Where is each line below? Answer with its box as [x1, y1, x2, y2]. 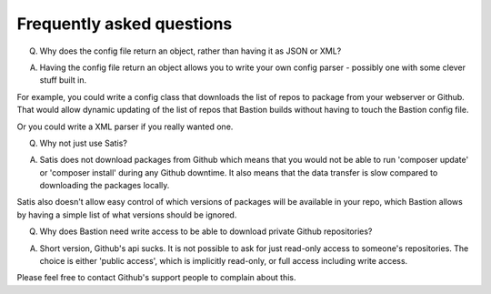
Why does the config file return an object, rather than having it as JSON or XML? [39, 46, 342, 56]
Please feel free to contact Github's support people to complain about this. [16, 272, 296, 283]
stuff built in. [39, 75, 87, 86]
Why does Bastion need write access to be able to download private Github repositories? [39, 226, 373, 237]
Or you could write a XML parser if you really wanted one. [16, 121, 234, 132]
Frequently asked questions [16, 14, 233, 34]
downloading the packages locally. [39, 180, 170, 191]
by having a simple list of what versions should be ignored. [16, 209, 237, 220]
